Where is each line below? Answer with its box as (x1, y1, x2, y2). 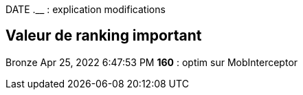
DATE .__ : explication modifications (5, 3, 166, 15)
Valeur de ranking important (5, 27, 202, 45)
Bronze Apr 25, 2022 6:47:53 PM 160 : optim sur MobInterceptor (5, 56, 298, 68)
